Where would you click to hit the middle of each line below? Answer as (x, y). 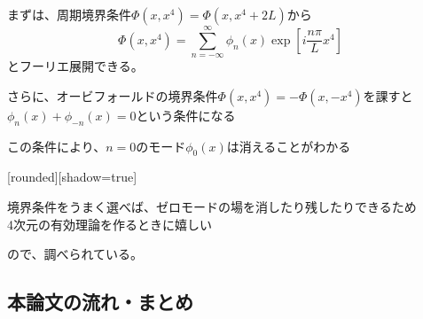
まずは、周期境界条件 (69, 14)
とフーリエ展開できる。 (75, 66)
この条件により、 (57, 146)
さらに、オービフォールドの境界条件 (113, 95)
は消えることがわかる (289, 146)
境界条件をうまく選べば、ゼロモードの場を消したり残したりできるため (212, 206)
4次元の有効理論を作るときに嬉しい (110, 224)
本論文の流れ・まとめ (100, 302)
